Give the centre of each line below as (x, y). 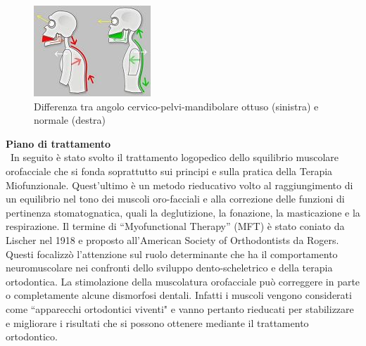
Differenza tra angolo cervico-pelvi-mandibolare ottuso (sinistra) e (176, 106)
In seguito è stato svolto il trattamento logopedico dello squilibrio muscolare (174, 157)
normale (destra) (70, 120)
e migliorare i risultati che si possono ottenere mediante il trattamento (157, 322)
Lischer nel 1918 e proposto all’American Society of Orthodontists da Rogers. (172, 239)
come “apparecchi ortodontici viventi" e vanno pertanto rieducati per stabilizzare (180, 308)
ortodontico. (32, 337)
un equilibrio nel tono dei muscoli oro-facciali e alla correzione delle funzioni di (175, 199)
